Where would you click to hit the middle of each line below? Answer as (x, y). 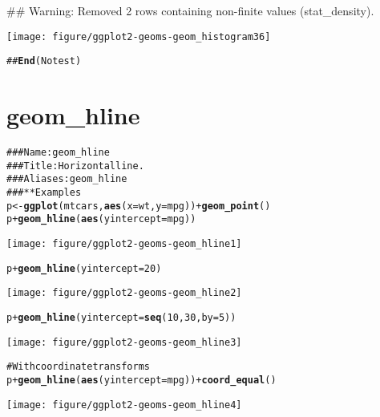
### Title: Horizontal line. (75, 166)
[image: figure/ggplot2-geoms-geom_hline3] (124, 342)
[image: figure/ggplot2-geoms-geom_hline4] (124, 405)
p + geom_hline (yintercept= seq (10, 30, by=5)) (121, 317)
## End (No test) (44, 61)
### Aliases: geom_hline (67, 179)
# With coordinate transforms (78, 367)
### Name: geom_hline (58, 153)
